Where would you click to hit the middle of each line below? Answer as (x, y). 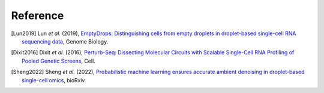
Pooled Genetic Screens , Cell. (58, 61)
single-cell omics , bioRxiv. (54, 80)
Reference (37, 15)
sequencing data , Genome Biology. (65, 41)
